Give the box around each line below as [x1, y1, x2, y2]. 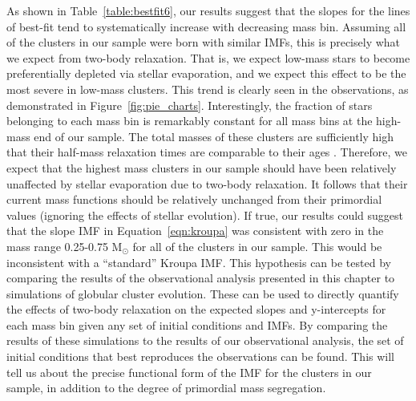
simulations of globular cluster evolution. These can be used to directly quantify [6, 285, 399, 302]
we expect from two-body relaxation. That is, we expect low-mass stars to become [6, 49, 410, 66]
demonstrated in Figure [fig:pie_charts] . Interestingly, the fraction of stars [6, 96, 373, 113]
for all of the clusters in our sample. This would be [132, 237, 382, 254]
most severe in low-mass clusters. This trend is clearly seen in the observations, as [6, 80, 409, 97]
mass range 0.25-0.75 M [6, 237, 123, 254]
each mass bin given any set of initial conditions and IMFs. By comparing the [6, 316, 388, 333]
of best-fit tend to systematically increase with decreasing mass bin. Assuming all [6, 18, 406, 34]
